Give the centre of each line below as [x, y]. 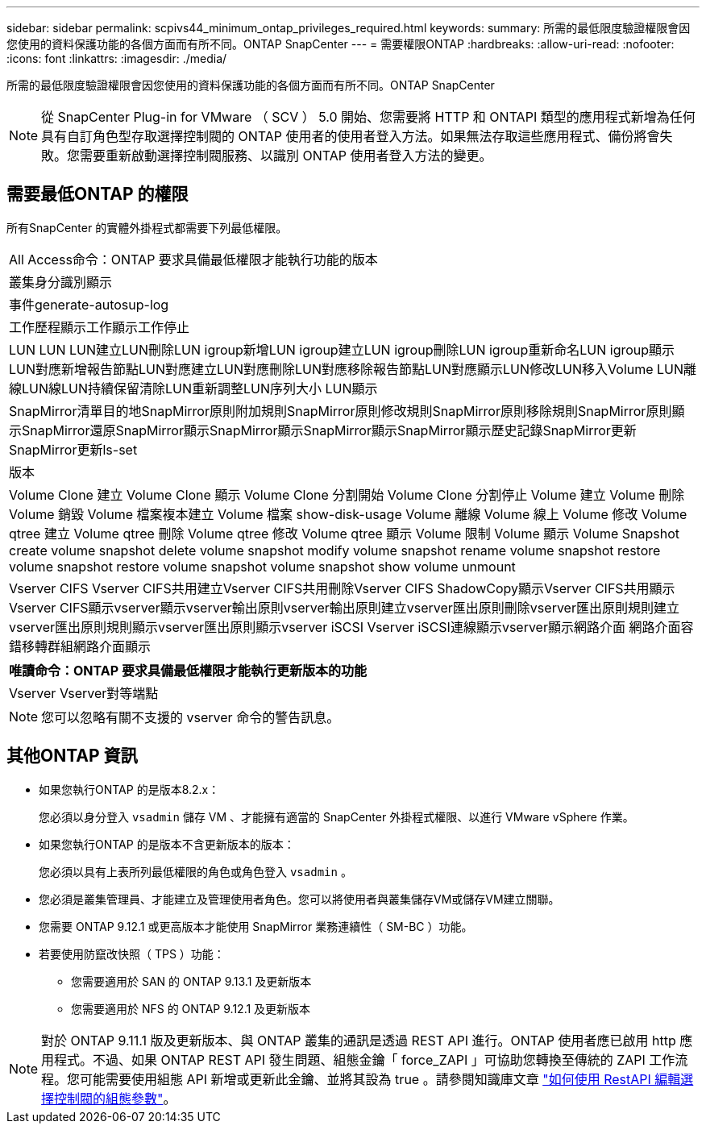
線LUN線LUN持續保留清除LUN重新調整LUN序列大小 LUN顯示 [193, 388]
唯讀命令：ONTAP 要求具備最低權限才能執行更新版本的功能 [188, 670]
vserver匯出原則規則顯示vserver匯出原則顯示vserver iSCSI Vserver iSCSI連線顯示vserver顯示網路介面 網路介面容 [351, 627]
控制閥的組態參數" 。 [115, 1098]
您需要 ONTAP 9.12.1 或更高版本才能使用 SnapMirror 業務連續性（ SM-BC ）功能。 [256, 926]
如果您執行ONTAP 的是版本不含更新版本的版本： [167, 844]
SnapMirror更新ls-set [73, 449]
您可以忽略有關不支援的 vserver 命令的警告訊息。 [191, 717]
